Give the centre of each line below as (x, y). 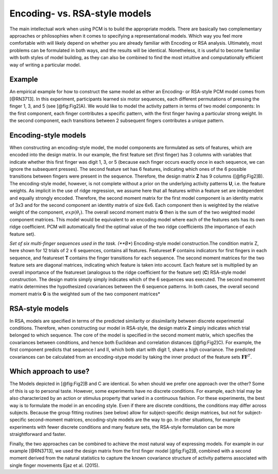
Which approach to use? (49, 371)
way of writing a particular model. (45, 65)
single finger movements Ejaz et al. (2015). (55, 465)
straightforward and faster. (38, 434)
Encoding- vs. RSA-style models (80, 13)
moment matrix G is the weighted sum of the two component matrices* (85, 294)
